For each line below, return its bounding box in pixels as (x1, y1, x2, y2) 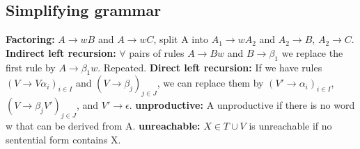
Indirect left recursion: (6, 45, 116, 60)
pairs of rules (129, 45, 185, 60)
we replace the (281, 45, 343, 60)
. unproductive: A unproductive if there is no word (129, 98, 355, 112)
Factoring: (6, 32, 55, 46)
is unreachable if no (249, 118, 332, 132)
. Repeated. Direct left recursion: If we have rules (97, 60, 322, 74)
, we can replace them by (157, 76, 264, 90)
